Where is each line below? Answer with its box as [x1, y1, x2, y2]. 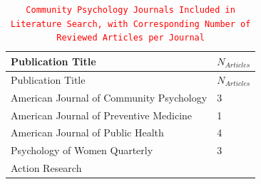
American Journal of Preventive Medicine [11, 107, 193, 122]
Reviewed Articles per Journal [56, 33, 205, 43]
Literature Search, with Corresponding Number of [10, 18, 251, 29]
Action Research [11, 161, 82, 175]
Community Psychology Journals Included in [26, 5, 235, 15]
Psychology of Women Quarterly [11, 143, 153, 158]
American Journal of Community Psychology [11, 90, 208, 104]
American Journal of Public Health [11, 125, 164, 140]
